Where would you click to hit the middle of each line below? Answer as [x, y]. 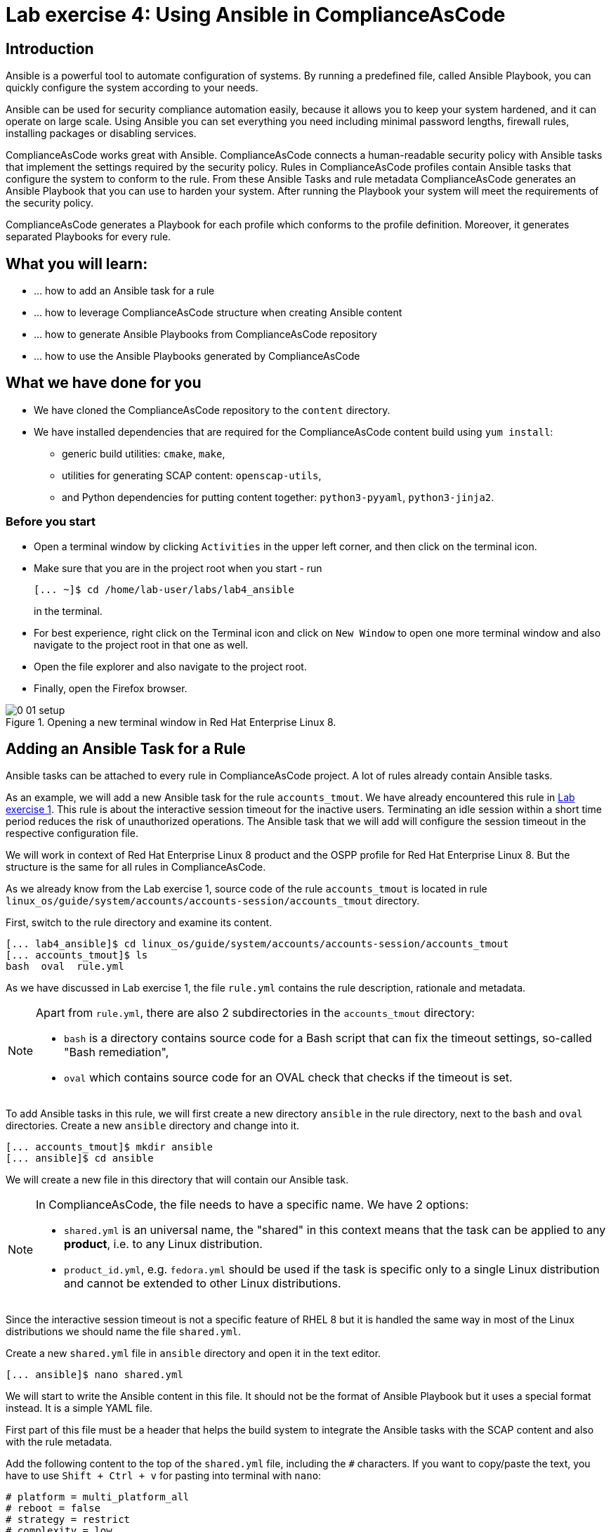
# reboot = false [53, 1508]
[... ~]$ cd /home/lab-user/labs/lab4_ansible [164, 589]
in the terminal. [68, 611]
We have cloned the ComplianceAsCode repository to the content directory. [212, 410]
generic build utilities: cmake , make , [144, 453]
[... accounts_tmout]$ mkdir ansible [110, 1147]
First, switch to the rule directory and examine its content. [139, 923]
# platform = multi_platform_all [98, 1497]
